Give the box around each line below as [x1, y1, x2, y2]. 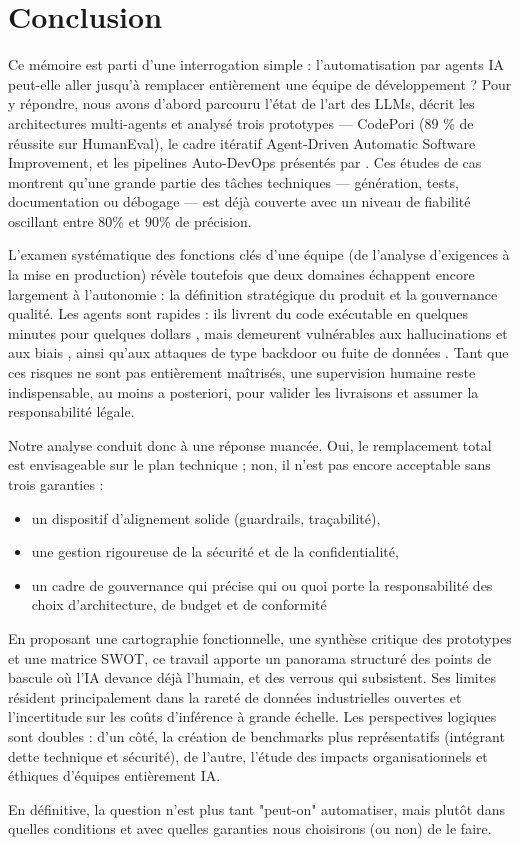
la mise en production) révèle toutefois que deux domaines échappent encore [8, 264, 475, 285]
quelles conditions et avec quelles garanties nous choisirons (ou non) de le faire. [8, 818, 492, 839]
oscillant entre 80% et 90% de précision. [8, 210, 252, 231]
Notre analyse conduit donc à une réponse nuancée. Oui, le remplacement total [8, 434, 492, 455]
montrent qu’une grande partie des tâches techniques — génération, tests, [8, 171, 459, 192]
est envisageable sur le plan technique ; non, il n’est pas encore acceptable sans [8, 454, 491, 475]
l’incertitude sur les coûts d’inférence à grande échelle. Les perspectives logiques [8, 706, 497, 727]
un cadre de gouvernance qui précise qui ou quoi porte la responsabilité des [31, 574, 493, 595]
